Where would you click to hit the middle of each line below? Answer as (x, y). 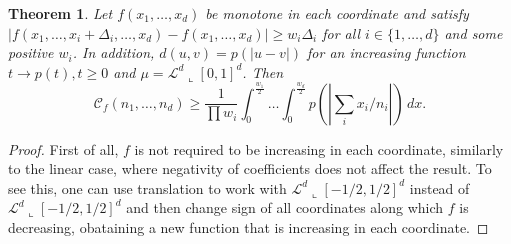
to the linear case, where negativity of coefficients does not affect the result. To (250, 168)
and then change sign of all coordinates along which (285, 207)
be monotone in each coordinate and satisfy (337, 13)
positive (31, 52)
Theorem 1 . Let (60, 13)
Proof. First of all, (63, 148)
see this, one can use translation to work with (147, 187)
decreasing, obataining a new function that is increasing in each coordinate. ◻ (248, 226)
